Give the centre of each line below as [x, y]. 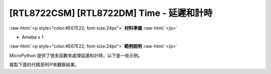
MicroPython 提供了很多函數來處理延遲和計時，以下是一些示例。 [76, 55]
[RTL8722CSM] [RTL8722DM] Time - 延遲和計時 [111, 13]
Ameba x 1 [33, 37]
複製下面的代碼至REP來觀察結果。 [44, 64]
